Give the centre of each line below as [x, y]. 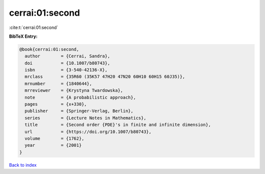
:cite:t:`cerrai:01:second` [34, 27]
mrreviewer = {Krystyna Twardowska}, [74, 90]
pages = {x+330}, [56, 104]
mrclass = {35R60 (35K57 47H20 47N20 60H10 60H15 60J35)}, [105, 77]
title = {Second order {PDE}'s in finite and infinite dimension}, [118, 125]
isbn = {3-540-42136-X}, [66, 70]
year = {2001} [53, 145]
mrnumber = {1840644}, [58, 84]
